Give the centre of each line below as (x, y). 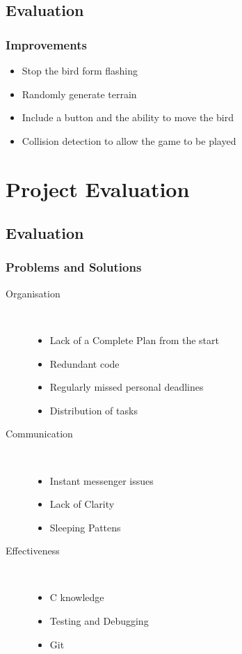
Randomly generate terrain (79, 94)
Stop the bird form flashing (80, 70)
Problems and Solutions (74, 267)
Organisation (33, 293)
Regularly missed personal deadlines (127, 387)
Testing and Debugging (99, 621)
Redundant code (84, 363)
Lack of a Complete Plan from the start (134, 340)
